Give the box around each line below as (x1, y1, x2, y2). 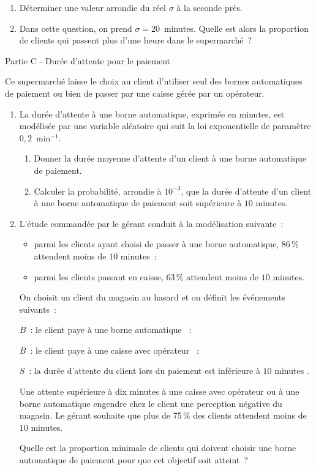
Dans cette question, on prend (19, 21, 132, 34)
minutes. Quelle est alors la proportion (164, 21, 309, 34)
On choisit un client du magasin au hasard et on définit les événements (19, 291, 285, 304)
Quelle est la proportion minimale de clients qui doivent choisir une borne (19, 441, 296, 454)
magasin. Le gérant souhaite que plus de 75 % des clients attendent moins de (19, 409, 307, 422)
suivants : (19, 302, 56, 315)
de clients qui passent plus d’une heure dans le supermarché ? (19, 34, 252, 47)
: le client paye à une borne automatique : (30, 323, 192, 336)
